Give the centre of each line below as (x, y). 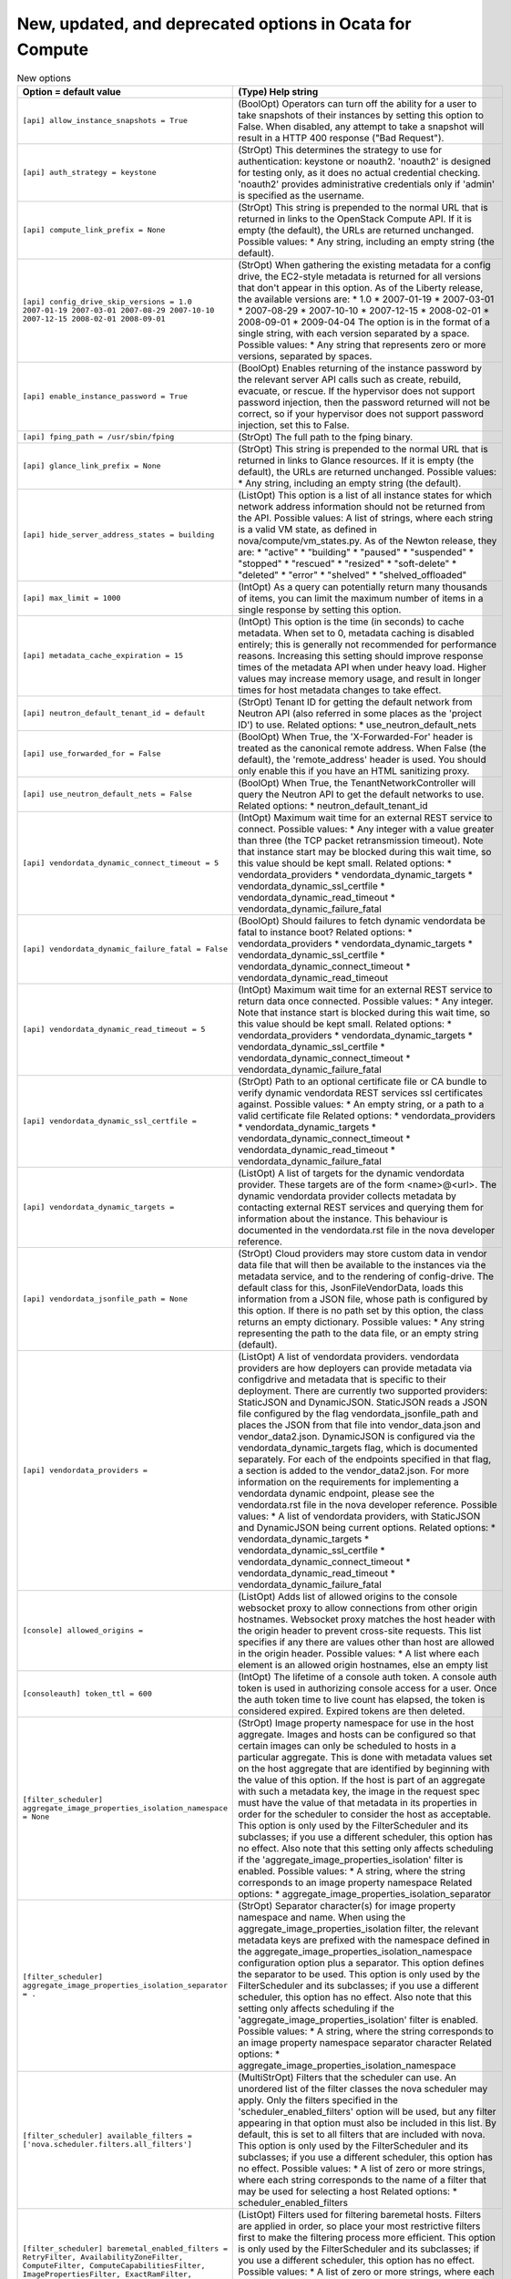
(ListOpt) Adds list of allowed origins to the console (348, 1596)
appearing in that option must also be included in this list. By (367, 2122)
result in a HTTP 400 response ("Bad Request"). (341, 138)
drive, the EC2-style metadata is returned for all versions (360, 276)
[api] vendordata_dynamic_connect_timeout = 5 (121, 863)
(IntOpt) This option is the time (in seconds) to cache (351, 622)
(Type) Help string (278, 91)
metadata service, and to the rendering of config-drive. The (366, 1276)
